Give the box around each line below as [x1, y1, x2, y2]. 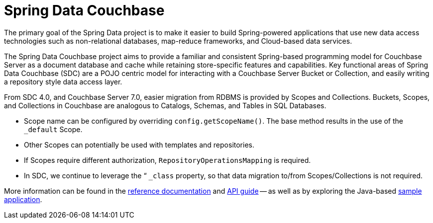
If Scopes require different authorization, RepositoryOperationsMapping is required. [24, 155, 311, 164]
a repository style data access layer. [4, 77, 122, 86]
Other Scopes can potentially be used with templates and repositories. [24, 140, 254, 149]
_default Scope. [24, 125, 83, 134]
